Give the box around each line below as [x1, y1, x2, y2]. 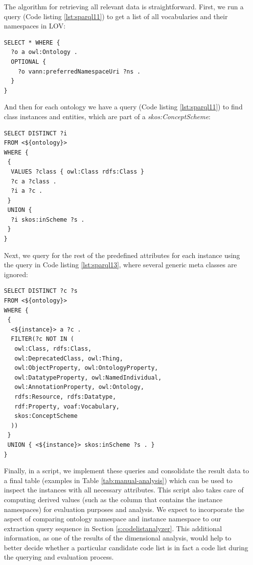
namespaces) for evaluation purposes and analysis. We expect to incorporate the [4, 504, 245, 514]
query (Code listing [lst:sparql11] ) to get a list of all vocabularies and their [4, 11, 228, 21]
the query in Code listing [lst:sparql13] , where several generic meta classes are [4, 259, 237, 270]
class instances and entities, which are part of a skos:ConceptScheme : [4, 111, 211, 121]
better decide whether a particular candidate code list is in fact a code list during [4, 542, 248, 552]
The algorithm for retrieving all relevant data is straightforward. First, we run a [4, 1, 244, 11]
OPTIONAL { [11, 58, 46, 65]
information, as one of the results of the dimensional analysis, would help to [4, 533, 231, 543]
